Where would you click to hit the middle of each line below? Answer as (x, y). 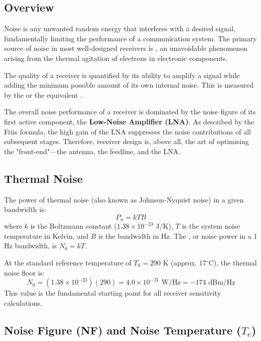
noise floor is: (24, 272)
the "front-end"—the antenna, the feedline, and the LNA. (92, 151)
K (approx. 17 (185, 262)
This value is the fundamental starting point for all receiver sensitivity (113, 293)
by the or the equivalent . (43, 94)
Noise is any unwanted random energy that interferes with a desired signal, (120, 28)
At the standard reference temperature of (68, 262)
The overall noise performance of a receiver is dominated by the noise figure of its (130, 112)
